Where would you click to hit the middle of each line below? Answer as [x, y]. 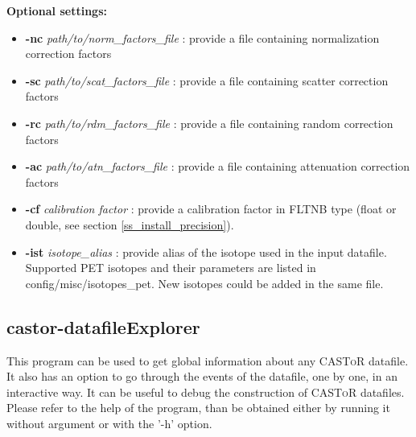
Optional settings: [57, 10]
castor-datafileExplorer [103, 326]
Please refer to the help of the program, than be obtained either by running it [198, 408]
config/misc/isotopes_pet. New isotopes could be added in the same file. [204, 283]
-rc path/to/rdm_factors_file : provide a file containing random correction [209, 123]
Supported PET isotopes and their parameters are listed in [171, 268]
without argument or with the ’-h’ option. [109, 423]
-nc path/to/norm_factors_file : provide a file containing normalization [202, 37]
